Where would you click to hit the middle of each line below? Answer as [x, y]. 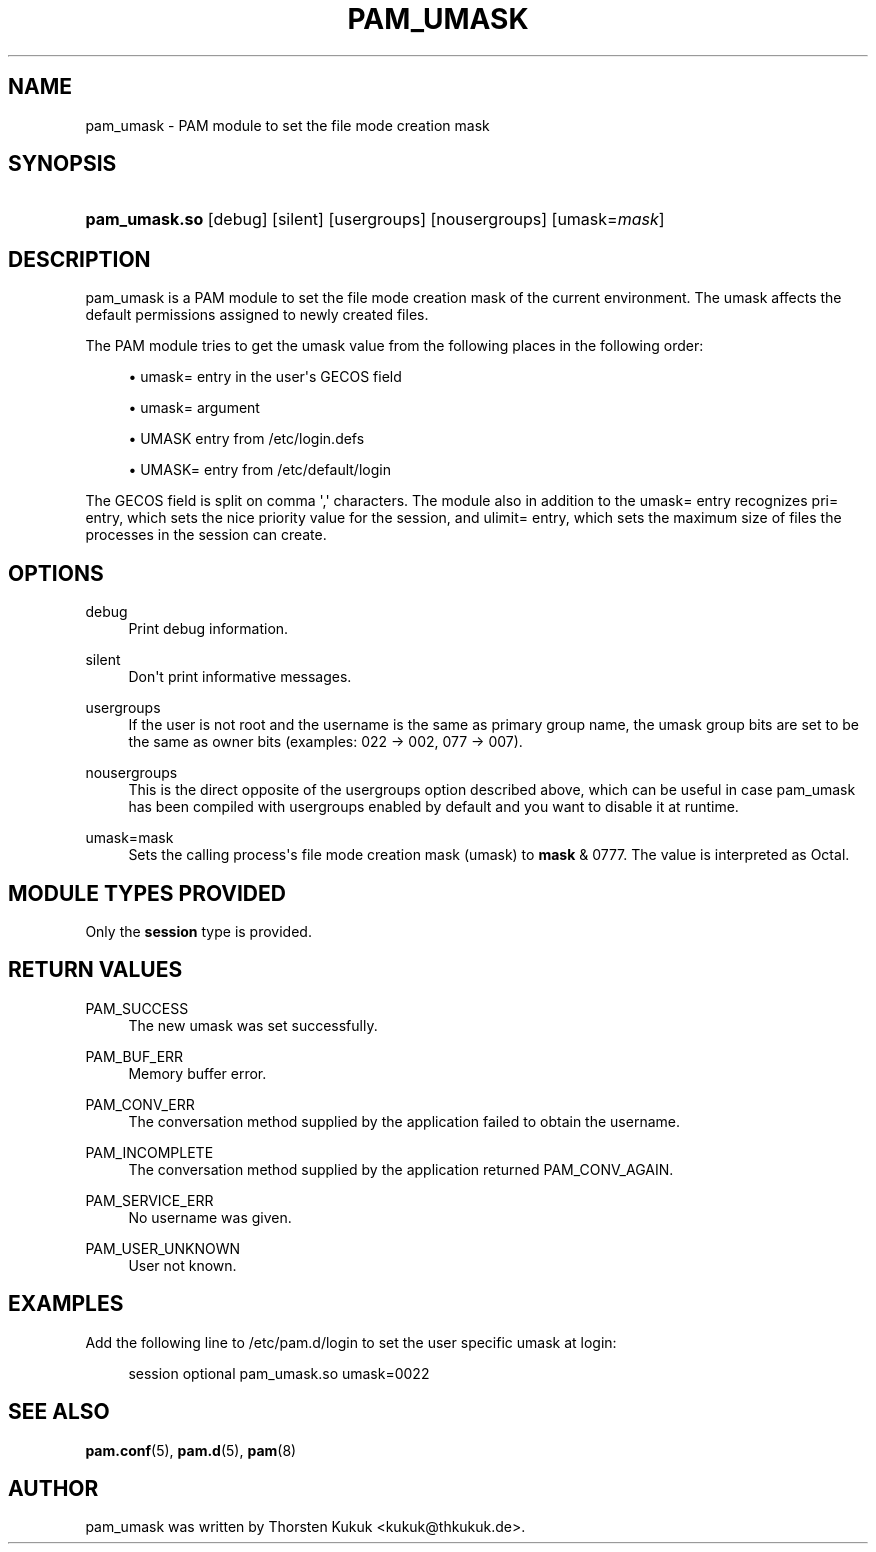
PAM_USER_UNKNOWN [163, 1248]
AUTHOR [53, 1488]
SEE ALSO [59, 1412]
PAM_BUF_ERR [134, 1056]
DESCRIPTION [79, 259]
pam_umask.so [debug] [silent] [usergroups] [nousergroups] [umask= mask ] [375, 219]
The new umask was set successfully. [253, 1025]
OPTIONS [56, 573]
